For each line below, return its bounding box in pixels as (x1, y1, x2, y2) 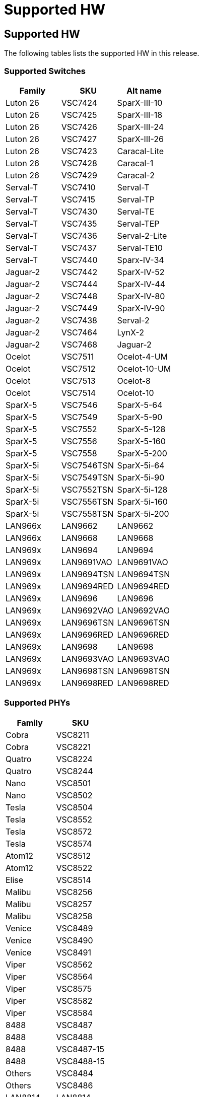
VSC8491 (56, 947, 92, 957)
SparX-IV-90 (117, 303, 165, 313)
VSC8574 (56, 838, 92, 849)
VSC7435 (61, 218, 97, 229)
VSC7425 (61, 109, 97, 120)
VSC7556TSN (61, 496, 114, 507)
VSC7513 (61, 375, 96, 386)
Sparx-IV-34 (117, 254, 164, 265)
